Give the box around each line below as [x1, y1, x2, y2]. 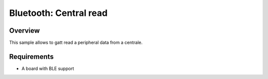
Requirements [9, 52, 54, 61]
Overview [9, 26, 40, 35]
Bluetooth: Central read [9, 7, 108, 18]
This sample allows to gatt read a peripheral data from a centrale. [9, 40, 143, 46]
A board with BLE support [21, 65, 74, 72]
